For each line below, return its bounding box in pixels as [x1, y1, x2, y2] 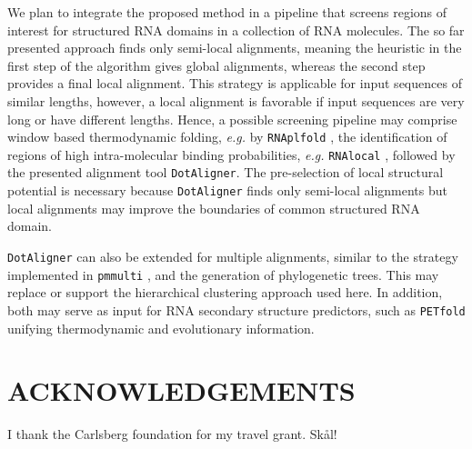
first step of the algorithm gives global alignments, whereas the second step [7, 55, 426, 75]
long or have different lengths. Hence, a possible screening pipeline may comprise [7, 109, 457, 128]
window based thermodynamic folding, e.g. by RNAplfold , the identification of [7, 127, 447, 146]
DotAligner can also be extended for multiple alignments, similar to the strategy [7, 246, 458, 265]
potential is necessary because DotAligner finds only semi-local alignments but [7, 181, 447, 200]
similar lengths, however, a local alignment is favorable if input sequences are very [7, 91, 465, 110]
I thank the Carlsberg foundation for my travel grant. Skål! [7, 424, 337, 444]
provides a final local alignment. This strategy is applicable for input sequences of [7, 74, 462, 93]
